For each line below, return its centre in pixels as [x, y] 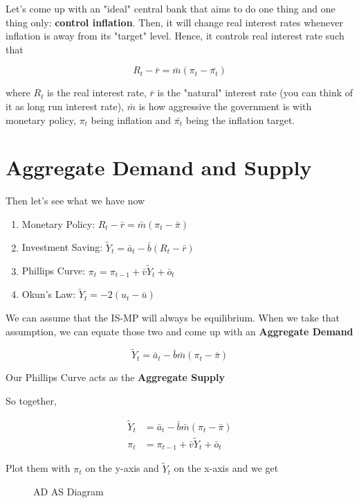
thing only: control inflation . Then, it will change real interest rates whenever [174, 22]
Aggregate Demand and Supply [159, 167]
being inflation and [131, 120]
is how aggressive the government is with [225, 106]
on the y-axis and [122, 468]
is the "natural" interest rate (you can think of [255, 92]
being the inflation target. [240, 120]
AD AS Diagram [68, 492]
